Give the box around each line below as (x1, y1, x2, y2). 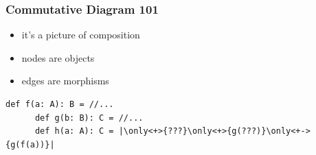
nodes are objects (21, 50, 95, 64)
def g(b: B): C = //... (34, 112, 144, 123)
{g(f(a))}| (5, 139, 55, 150)
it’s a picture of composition (21, 27, 140, 42)
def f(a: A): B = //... (5, 99, 114, 109)
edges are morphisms (21, 73, 109, 88)
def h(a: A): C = (34, 126, 114, 136)
